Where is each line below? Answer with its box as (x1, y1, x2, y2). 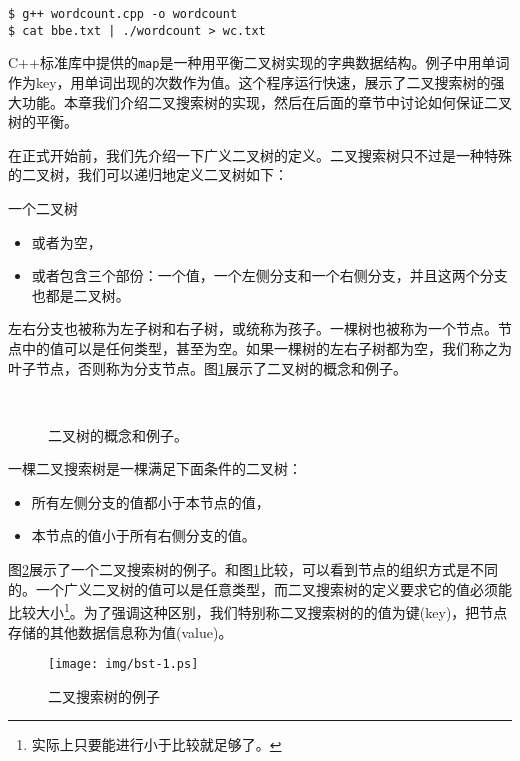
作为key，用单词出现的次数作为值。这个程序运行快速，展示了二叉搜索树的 (8, 71, 491, 92)
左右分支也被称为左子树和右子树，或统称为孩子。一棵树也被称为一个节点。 (8, 318, 498, 339)
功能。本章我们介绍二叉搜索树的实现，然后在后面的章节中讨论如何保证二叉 (21, 91, 512, 112)
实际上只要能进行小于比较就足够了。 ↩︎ (31, 734, 282, 755)
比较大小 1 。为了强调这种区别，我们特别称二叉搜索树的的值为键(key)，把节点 (8, 599, 508, 622)
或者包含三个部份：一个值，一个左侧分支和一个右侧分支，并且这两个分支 (31, 265, 508, 286)
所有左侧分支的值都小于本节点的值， (31, 491, 270, 512)
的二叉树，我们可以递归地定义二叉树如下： (8, 164, 288, 185)
